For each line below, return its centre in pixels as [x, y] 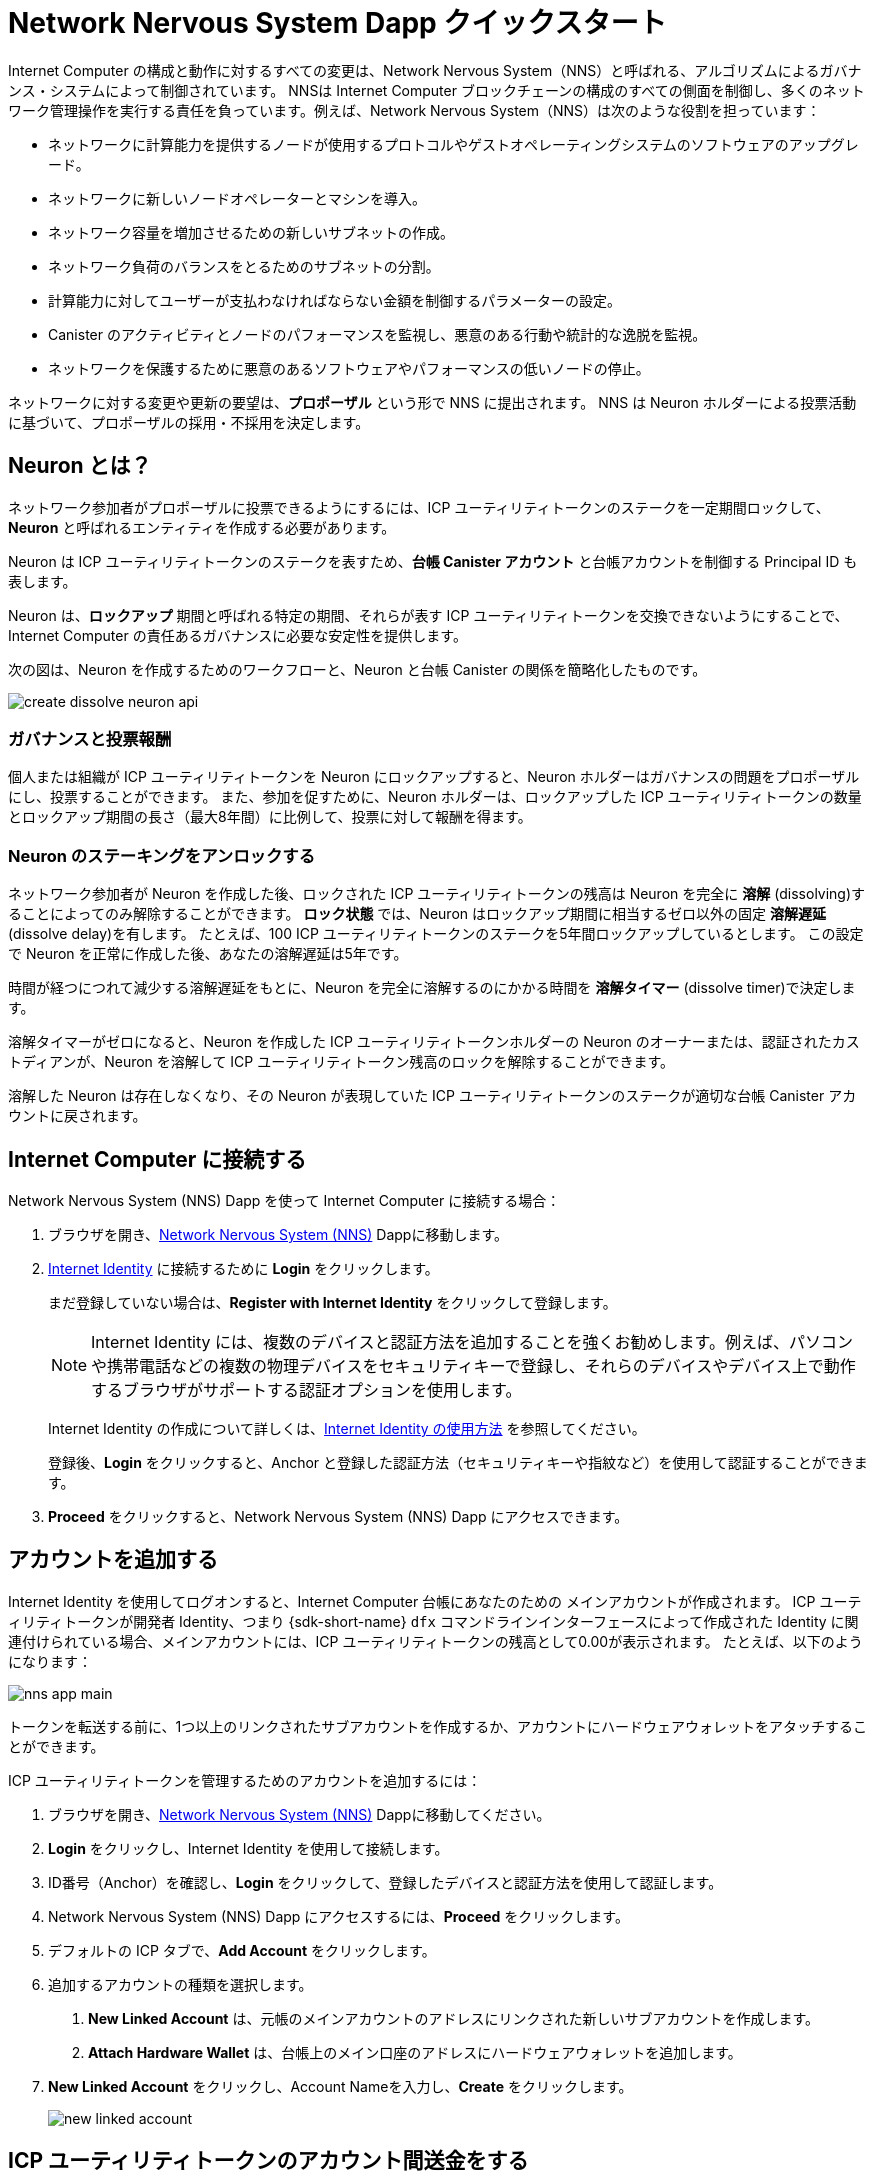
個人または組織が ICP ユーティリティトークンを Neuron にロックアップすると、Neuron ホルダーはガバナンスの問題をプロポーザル [434, 777]
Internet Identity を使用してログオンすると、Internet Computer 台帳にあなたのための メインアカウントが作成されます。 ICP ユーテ [435, 1601]
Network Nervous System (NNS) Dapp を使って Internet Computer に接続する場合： [284, 1200]
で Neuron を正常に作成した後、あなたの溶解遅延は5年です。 [208, 954]
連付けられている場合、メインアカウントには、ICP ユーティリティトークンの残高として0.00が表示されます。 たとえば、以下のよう [435, 1641]
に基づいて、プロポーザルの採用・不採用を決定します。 [189, 422]
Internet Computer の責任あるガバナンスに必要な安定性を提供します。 [237, 635]
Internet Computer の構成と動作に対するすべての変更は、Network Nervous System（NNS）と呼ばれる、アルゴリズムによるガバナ [435, 70]
